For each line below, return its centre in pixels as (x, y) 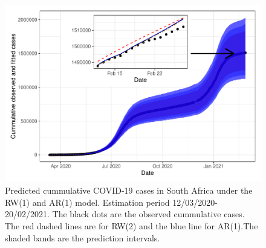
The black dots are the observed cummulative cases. (148, 214)
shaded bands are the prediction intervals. (83, 237)
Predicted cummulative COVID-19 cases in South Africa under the (129, 190)
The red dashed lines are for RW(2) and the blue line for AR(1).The (131, 225)
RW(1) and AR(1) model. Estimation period (87, 202)
